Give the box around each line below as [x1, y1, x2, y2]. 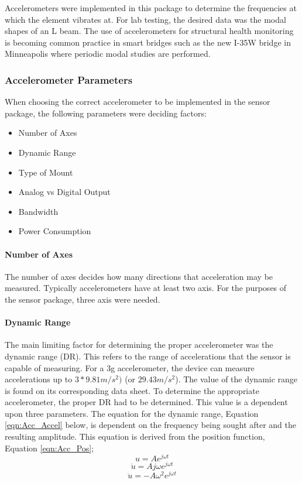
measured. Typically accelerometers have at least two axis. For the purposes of [5, 282, 287, 294]
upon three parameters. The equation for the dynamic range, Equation [5, 407, 259, 419]
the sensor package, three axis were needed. [5, 293, 160, 305]
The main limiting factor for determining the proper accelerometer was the [5, 338, 273, 351]
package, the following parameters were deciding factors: [5, 107, 207, 119]
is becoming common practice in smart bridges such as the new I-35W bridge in [5, 36, 291, 48]
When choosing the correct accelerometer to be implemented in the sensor [5, 95, 270, 108]
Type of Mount [18, 166, 73, 178]
